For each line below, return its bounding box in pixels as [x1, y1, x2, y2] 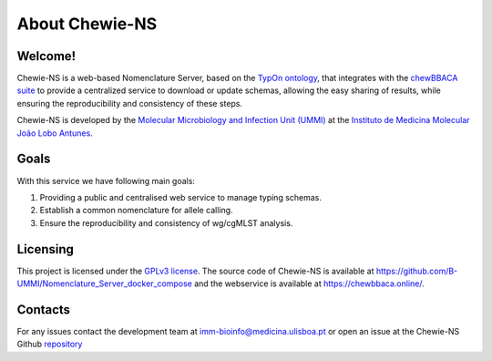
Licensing [16, 242, 75, 257]
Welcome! [16, 48, 77, 64]
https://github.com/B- [375, 265, 458, 276]
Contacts [16, 302, 71, 317]
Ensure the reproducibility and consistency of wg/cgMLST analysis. [39, 217, 293, 228]
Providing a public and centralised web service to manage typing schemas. [39, 191, 323, 202]
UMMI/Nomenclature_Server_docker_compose [16, 278, 193, 289]
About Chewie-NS [16, 14, 158, 34]
